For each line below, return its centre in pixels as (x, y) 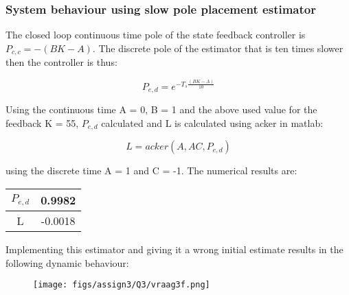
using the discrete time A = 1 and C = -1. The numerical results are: (151, 170)
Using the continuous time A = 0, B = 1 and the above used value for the (161, 109)
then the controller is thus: (61, 62)
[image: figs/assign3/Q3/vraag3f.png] (122, 285)
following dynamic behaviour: (67, 262)
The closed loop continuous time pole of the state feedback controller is (156, 35)
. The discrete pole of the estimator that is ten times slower (218, 48)
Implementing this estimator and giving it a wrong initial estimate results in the (174, 249)
